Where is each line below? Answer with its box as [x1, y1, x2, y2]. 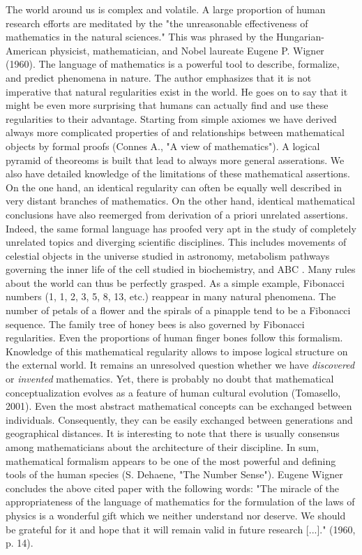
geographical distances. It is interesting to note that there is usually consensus [6, 426, 340, 441]
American [6, 43, 47, 57]
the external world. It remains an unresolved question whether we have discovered [6, 357, 355, 372]
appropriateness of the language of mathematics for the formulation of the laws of [6, 494, 355, 509]
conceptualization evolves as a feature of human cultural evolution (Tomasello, [6, 385, 341, 399]
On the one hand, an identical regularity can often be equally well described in [6, 179, 342, 194]
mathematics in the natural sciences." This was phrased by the [6, 29, 273, 44]
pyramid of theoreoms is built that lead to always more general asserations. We [6, 152, 345, 167]
